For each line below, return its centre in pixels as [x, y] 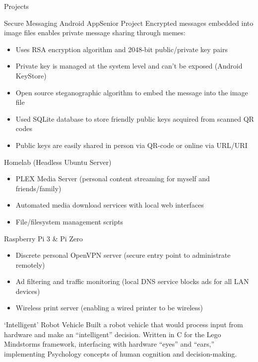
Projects [17, 6]
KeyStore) [31, 75]
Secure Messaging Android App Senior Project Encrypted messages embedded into [129, 23]
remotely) [30, 264]
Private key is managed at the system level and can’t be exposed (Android [129, 66]
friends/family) [38, 188]
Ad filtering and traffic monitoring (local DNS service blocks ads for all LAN [132, 281]
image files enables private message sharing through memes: [95, 33]
